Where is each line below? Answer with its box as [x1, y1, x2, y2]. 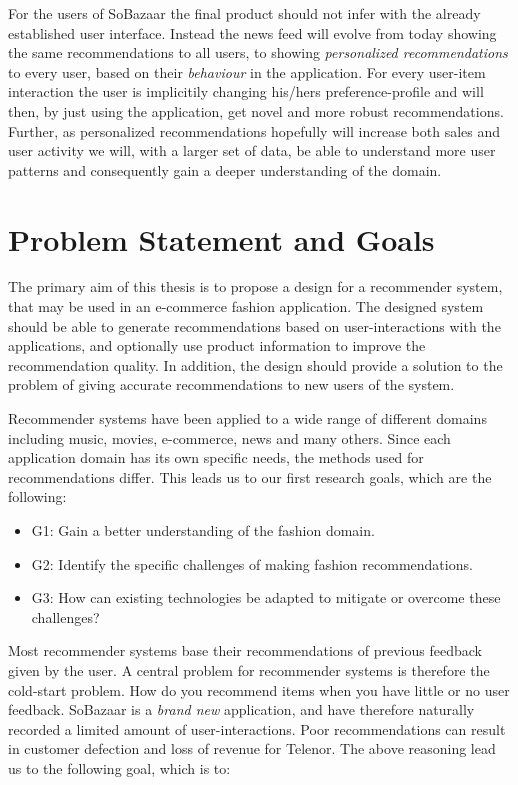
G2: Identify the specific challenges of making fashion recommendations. [31, 553, 473, 574]
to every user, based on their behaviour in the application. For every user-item [8, 61, 486, 82]
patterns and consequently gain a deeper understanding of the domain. [8, 159, 442, 180]
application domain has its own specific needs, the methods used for [8, 447, 424, 468]
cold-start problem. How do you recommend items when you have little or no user [8, 679, 510, 700]
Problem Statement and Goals [8, 218, 435, 259]
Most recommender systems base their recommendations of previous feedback [8, 640, 482, 661]
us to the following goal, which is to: [8, 757, 231, 778]
